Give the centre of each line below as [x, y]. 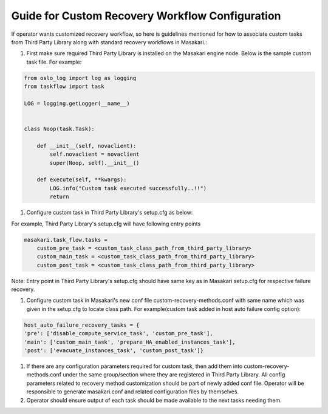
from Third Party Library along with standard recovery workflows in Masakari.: [109, 42]
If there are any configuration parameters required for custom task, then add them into [135, 366]
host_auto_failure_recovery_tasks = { [82, 325]
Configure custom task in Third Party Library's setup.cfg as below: [110, 213]
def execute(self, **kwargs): [82, 180]
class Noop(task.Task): [60, 129]
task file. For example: [54, 62]
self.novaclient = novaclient [94, 154]
